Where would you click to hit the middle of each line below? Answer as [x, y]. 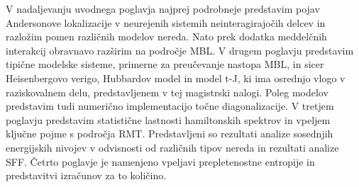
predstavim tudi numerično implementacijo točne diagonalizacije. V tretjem [170, 106]
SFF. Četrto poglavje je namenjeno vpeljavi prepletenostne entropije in [160, 161]
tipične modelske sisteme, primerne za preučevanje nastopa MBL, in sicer [165, 64]
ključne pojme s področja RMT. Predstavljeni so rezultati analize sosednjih [170, 134]
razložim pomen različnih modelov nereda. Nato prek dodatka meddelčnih [166, 36]
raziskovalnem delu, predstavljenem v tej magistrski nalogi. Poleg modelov [167, 92]
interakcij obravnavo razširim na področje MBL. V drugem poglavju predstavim [180, 50]
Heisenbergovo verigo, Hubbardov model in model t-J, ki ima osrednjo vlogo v [176, 78]
